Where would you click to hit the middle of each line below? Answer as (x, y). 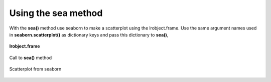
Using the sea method (56, 13)
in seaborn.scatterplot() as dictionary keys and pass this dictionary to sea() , (89, 34)
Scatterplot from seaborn (35, 69)
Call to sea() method (31, 57)
